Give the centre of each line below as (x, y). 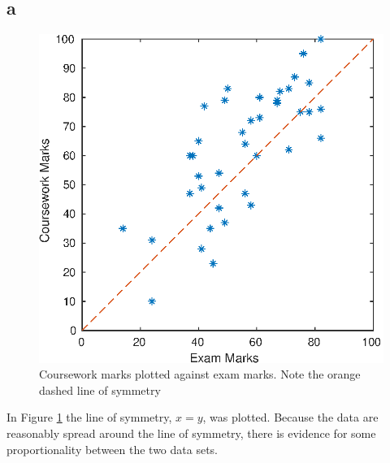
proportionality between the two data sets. (113, 449)
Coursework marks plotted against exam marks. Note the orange (200, 374)
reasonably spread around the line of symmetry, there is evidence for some (191, 433)
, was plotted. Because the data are (290, 417)
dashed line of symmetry (100, 389)
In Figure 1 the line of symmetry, (89, 417)
